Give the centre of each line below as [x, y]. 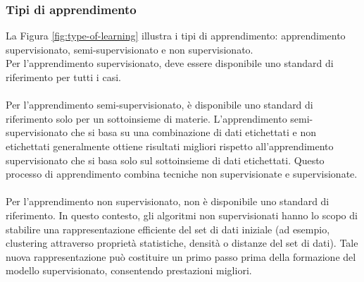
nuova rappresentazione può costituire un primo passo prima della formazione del [181, 256]
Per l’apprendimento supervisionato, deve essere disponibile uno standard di [170, 63]
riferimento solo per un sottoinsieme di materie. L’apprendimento [146, 118]
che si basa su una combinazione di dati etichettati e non [194, 132]
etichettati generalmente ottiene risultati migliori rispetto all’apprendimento [170, 146]
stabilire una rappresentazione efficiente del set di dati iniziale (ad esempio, [168, 229]
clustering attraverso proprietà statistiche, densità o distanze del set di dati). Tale [182, 243]
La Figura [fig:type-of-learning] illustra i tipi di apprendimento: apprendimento [176, 36]
